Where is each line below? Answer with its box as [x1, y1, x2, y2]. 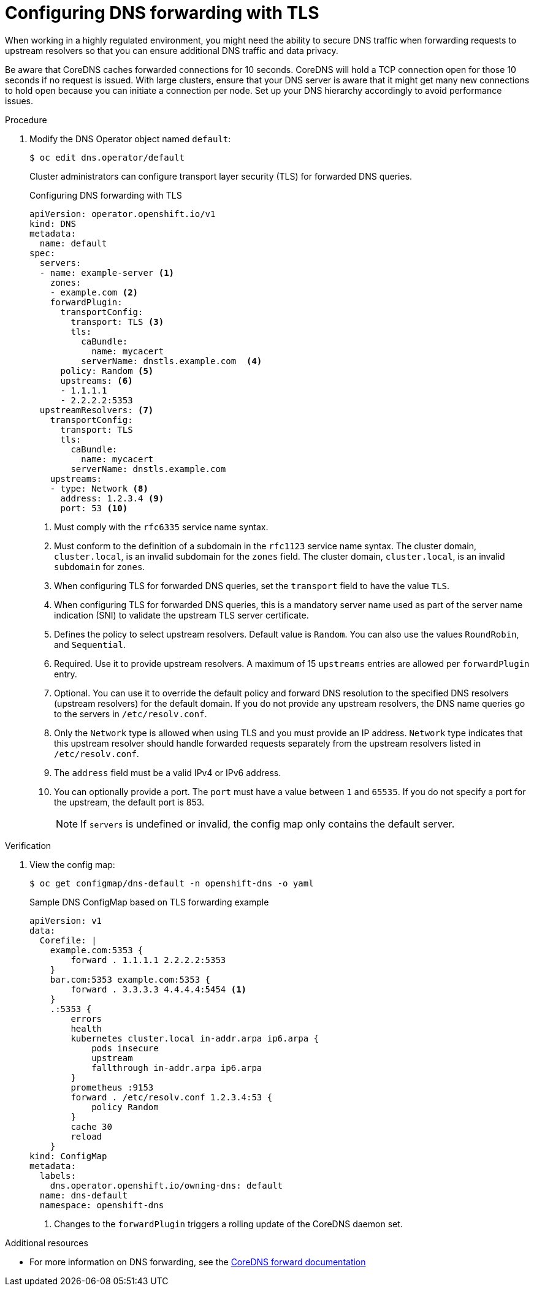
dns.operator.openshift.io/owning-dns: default [50, 1180, 283, 1190]
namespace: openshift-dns [39, 1200, 164, 1210]
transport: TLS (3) [71, 316, 164, 327]
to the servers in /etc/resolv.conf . [54, 708, 207, 719]
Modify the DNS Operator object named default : [29, 133, 231, 144]
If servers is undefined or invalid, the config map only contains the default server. [80, 817, 455, 830]
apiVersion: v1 [29, 915, 102, 926]
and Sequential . [54, 639, 126, 650]
